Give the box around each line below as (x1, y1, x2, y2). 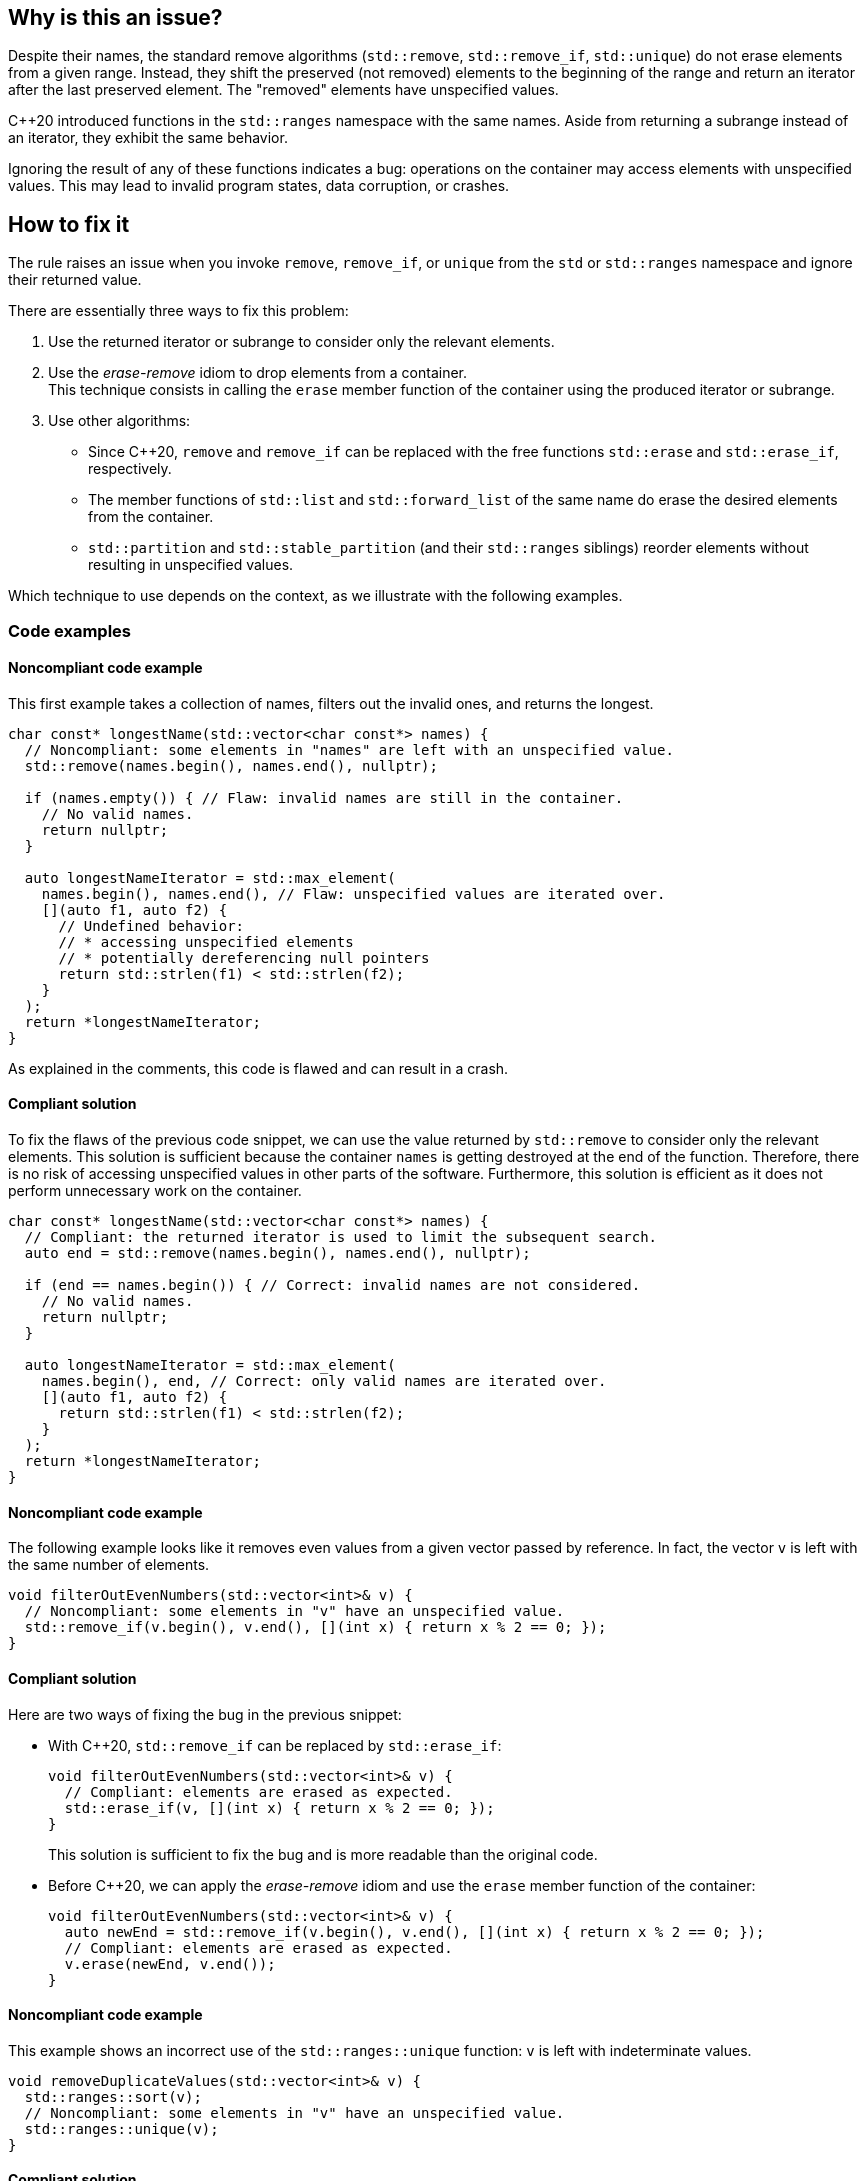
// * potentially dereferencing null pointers (58, 949, 430, 966)
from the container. (88, 508, 214, 526)
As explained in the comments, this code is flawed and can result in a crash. (8, 1059, 509, 1077)
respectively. (88, 460, 172, 478)
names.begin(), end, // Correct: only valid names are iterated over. (41, 1373, 607, 1390)
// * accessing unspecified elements (58, 933, 354, 950)
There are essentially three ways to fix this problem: (8, 302, 349, 320)
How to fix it (8, 211, 130, 237)
